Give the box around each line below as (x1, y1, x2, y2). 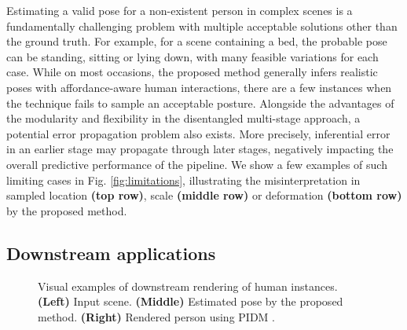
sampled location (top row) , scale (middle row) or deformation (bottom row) (6, 187, 402, 203)
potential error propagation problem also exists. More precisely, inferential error (6, 125, 390, 141)
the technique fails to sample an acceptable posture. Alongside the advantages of (6, 94, 394, 111)
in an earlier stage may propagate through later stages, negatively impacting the (6, 141, 394, 157)
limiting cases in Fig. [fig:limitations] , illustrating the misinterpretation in (6, 171, 361, 188)
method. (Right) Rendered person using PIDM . (38, 308, 276, 324)
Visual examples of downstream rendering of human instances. (38, 277, 338, 294)
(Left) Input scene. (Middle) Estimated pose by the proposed (38, 293, 343, 310)
